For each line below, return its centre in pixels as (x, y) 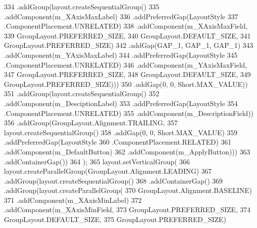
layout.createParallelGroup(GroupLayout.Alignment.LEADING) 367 (108, 171)
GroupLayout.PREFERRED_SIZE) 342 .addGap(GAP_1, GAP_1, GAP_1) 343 (129, 45)
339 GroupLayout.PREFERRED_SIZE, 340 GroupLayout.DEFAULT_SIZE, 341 (128, 35)
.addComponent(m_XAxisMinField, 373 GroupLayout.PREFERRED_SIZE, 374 (127, 209)
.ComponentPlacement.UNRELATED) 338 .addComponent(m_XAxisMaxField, (126, 26)
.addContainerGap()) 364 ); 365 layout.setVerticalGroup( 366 (97, 161)
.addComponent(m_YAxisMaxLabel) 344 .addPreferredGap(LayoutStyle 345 (121, 55)
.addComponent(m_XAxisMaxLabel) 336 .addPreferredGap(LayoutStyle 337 (121, 16)
